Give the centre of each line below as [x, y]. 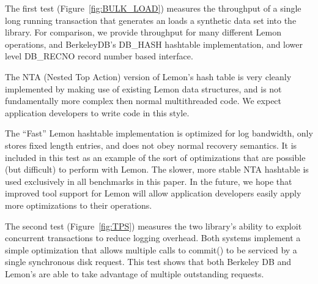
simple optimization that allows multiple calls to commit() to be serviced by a [151, 249]
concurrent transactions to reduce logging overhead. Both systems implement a [153, 238]
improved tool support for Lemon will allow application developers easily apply [153, 193]
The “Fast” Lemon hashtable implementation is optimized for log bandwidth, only [159, 133]
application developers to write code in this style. [97, 112]
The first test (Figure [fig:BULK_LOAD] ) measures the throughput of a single [153, 8]
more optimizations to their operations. [79, 205]
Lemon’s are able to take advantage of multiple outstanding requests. [135, 273]
